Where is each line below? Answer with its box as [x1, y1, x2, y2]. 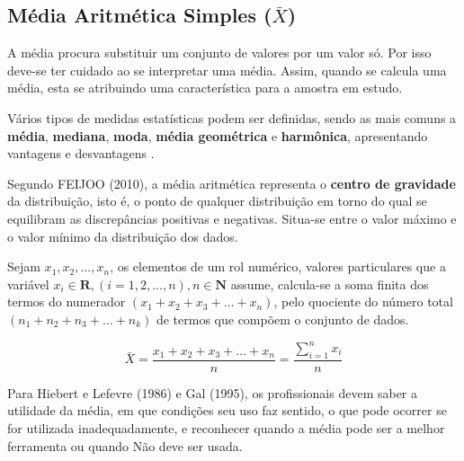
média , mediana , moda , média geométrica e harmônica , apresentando [7, 126, 428, 145]
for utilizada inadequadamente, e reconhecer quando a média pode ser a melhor [7, 419, 445, 438]
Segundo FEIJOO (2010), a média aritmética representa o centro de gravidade [7, 173, 456, 192]
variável [7, 274, 49, 293]
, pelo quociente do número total [273, 292, 453, 311]
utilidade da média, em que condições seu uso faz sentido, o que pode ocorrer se [7, 401, 447, 420]
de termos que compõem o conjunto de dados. [156, 309, 409, 328]
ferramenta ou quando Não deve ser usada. [7, 436, 243, 455]
